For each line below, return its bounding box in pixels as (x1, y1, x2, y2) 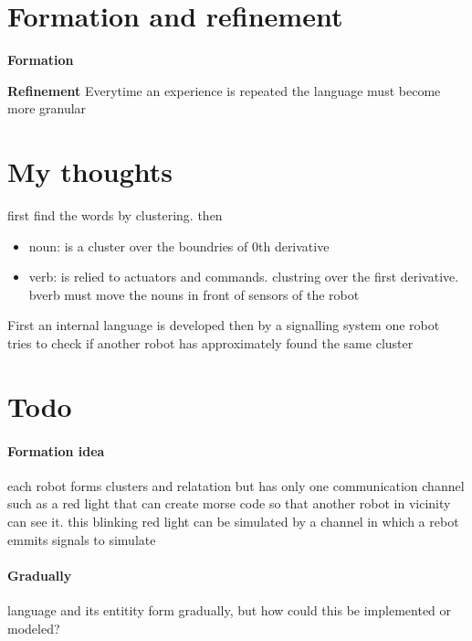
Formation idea (7, 441, 105, 460)
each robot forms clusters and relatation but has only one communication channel (7, 475, 465, 495)
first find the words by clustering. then (7, 206, 223, 225)
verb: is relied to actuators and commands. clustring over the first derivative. (28, 267, 459, 286)
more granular (7, 99, 87, 118)
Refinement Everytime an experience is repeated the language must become (7, 80, 441, 100)
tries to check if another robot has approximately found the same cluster (7, 334, 414, 352)
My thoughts (7, 153, 173, 190)
